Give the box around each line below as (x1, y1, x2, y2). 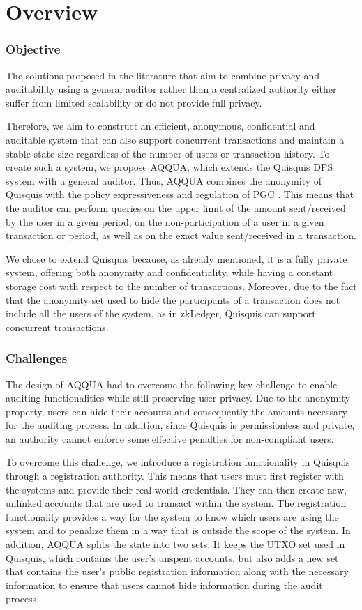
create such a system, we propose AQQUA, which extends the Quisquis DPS (6, 160, 333, 174)
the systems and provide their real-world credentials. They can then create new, (6, 482, 347, 496)
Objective (6, 40, 61, 58)
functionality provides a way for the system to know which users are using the (6, 509, 339, 524)
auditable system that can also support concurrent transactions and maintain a (6, 132, 345, 146)
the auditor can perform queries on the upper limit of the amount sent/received (6, 200, 346, 215)
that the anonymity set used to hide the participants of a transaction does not (6, 292, 340, 307)
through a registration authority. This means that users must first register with (6, 468, 344, 483)
